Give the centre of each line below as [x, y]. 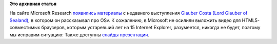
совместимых [25, 28]
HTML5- [251, 20]
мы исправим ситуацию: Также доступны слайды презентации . [80, 35]
